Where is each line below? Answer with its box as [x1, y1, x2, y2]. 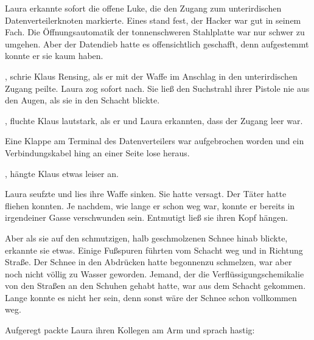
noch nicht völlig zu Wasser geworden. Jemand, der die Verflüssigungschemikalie [5, 267, 304, 280]
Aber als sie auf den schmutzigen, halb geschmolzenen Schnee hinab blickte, [5, 231, 288, 244]
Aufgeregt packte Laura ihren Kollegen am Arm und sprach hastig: [5, 324, 255, 336]
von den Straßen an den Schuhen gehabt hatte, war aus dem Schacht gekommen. [5, 279, 306, 292]
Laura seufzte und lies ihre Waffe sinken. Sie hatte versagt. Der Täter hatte [5, 187, 287, 200]
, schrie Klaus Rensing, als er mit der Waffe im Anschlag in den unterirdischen [5, 69, 298, 82]
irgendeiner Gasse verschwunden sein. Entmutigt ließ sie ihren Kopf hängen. [5, 211, 288, 224]
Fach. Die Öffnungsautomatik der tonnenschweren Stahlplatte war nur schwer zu [5, 26, 305, 38]
